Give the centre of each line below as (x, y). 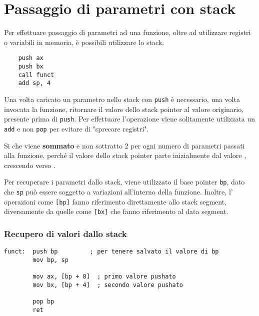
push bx (31, 66)
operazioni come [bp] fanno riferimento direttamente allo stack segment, (115, 201)
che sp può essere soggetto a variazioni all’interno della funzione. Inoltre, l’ (118, 191)
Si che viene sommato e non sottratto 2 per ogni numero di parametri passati (124, 145)
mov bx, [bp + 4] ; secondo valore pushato (108, 285)
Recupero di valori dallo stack (65, 233)
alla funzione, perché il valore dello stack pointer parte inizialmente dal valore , (125, 155)
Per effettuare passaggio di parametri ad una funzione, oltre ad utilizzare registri (127, 32)
